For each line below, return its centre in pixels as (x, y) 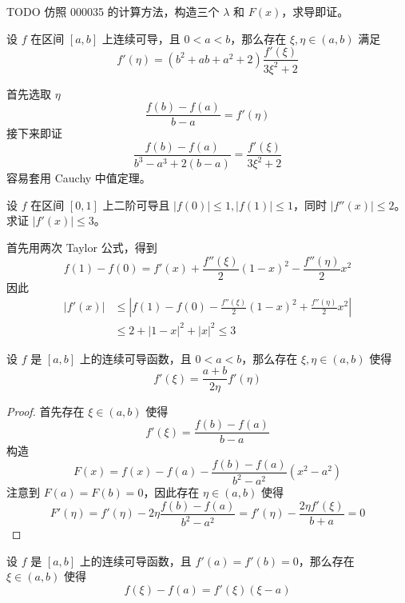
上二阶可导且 (136, 204)
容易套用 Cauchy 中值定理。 (79, 178)
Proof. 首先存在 (46, 411)
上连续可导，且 (141, 38)
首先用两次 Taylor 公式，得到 (82, 248)
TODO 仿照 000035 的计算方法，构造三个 (113, 11)
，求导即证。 (315, 11)
